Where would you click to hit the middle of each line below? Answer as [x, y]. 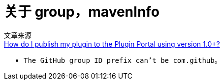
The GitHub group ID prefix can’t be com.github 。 [123, 60]
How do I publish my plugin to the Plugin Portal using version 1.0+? [112, 44]
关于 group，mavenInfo [82, 12]
